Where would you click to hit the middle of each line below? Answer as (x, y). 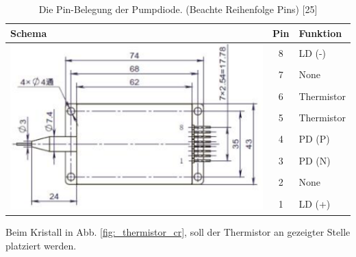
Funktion (320, 33)
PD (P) (314, 139)
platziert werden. (41, 245)
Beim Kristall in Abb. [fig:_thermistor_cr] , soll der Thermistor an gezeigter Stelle (178, 232)
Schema (29, 33)
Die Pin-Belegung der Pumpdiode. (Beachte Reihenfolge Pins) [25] (178, 9)
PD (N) (315, 160)
